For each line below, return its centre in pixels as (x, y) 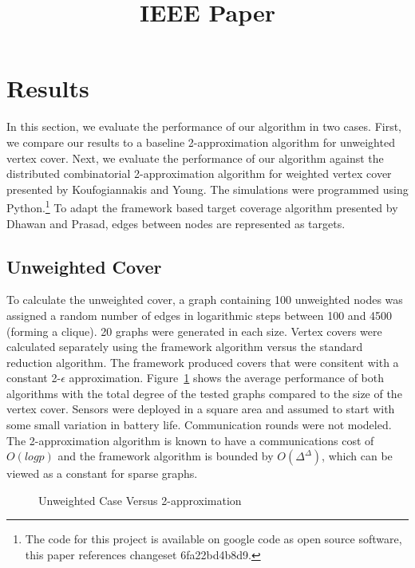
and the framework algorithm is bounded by (166, 456)
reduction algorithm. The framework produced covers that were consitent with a (203, 362)
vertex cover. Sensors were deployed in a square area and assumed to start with (201, 409)
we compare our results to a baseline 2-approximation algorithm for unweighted (201, 142)
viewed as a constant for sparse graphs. (102, 473)
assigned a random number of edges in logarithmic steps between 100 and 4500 (200, 315)
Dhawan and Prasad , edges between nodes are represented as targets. (176, 223)
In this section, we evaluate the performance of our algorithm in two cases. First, (204, 126)
